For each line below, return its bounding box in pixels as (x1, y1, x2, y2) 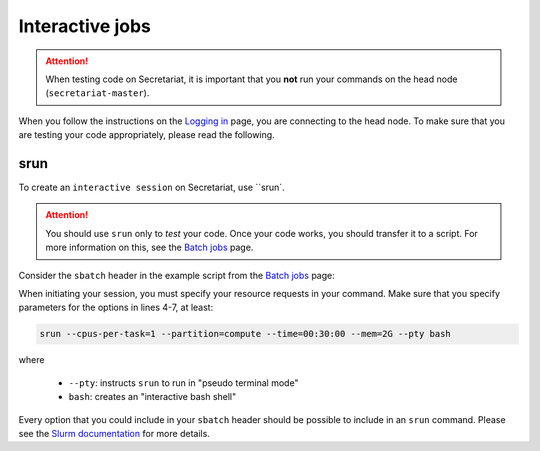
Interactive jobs (18, 15, 152, 37)
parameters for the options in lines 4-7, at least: (18, 301, 214, 314)
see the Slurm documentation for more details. (18, 427, 210, 439)
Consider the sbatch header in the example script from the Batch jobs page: (18, 269, 335, 281)
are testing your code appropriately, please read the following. (18, 129, 275, 141)
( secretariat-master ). (45, 87, 150, 99)
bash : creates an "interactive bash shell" (68, 391, 237, 403)
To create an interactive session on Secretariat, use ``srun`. (18, 181, 285, 194)
